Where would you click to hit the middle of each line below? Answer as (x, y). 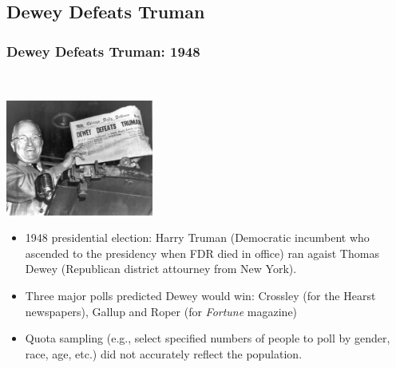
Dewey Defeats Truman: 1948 (103, 51)
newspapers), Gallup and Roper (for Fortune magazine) (161, 311)
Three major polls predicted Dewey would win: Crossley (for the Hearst (200, 295)
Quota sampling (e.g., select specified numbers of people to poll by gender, (208, 338)
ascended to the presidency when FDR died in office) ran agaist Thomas (202, 253)
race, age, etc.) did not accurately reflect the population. (164, 353)
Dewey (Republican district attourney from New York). (161, 269)
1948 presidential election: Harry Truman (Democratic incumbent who (197, 237)
